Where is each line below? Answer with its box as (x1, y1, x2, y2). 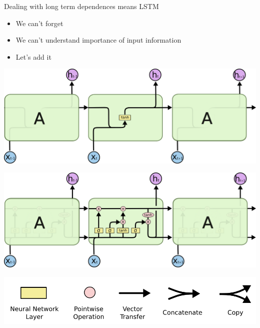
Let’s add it (15, 51, 51, 62)
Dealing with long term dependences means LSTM (4, 1, 159, 11)
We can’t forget (15, 18, 63, 28)
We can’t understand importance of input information (15, 35, 181, 45)
